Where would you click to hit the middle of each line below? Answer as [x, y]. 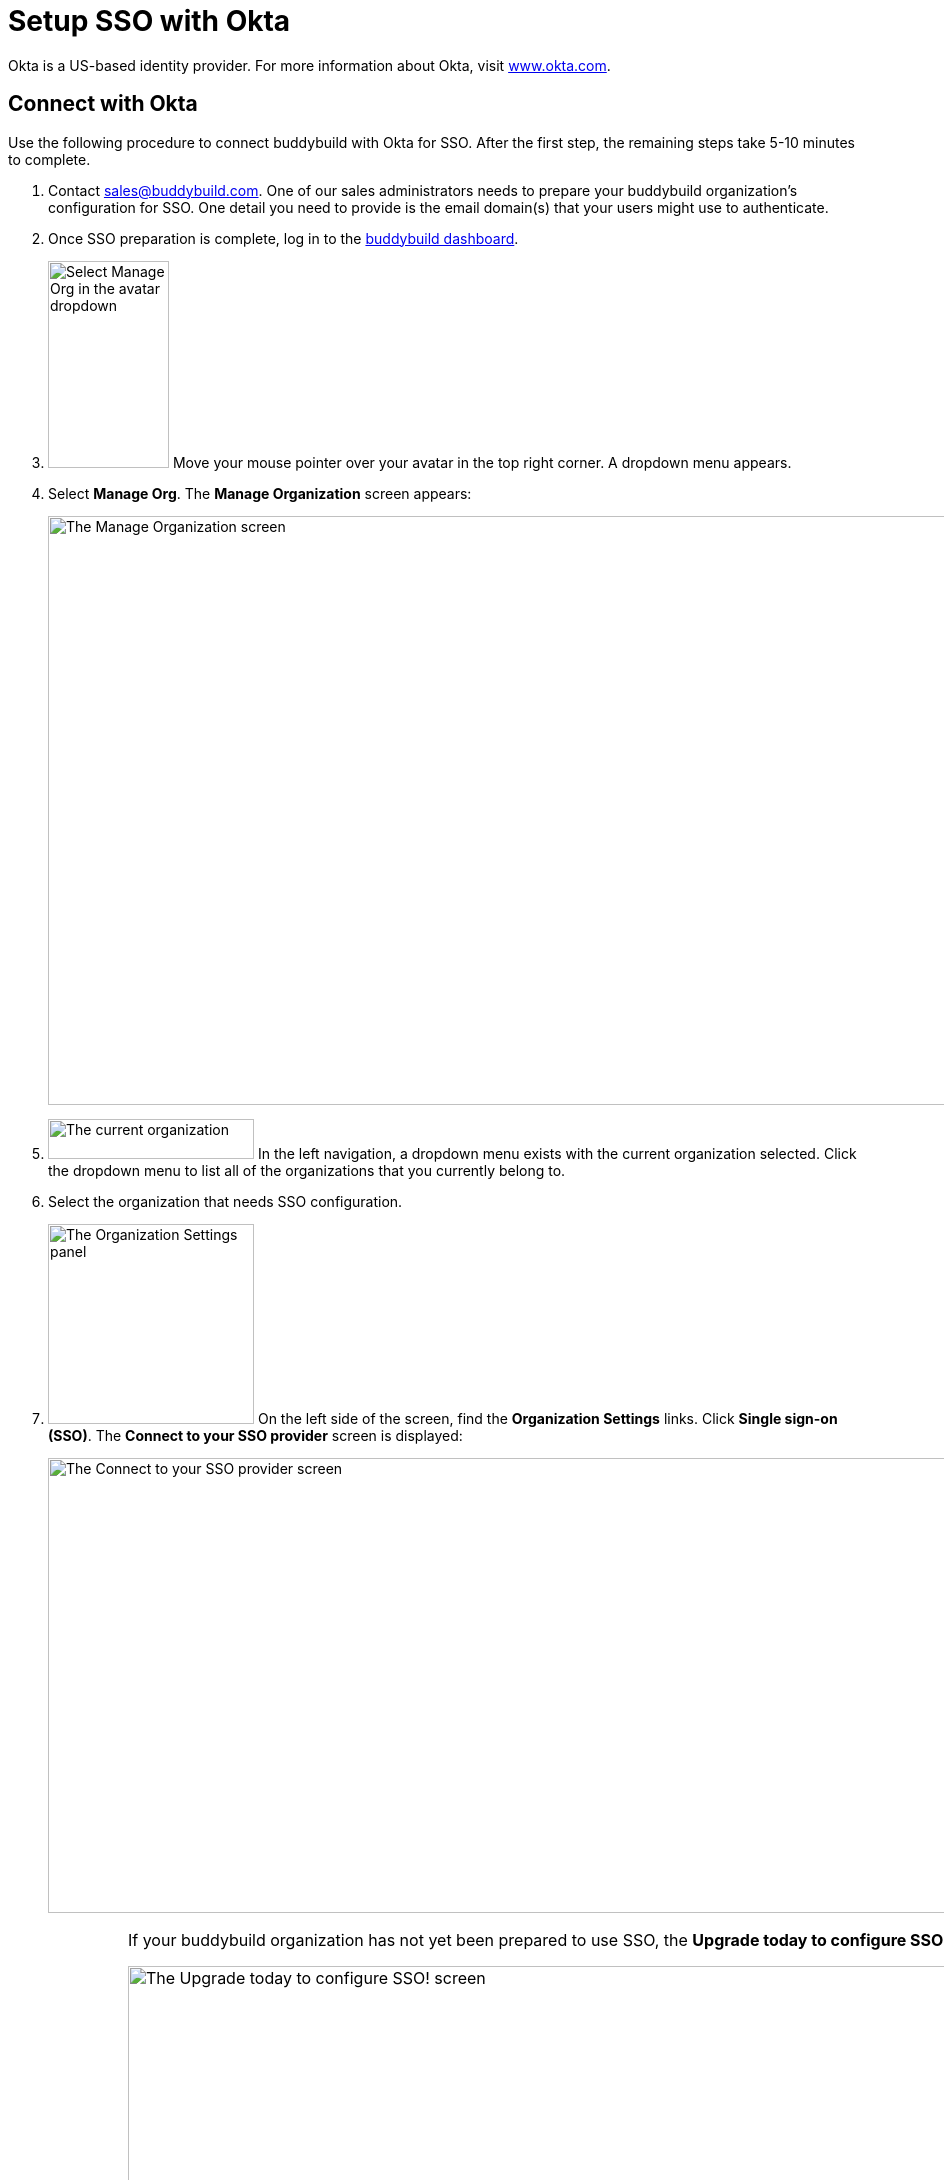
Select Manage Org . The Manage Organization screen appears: [260, 493]
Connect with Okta [103, 104]
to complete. [49, 159]
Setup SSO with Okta [149, 21]
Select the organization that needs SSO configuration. [225, 1201]
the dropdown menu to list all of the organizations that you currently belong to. [307, 1170]
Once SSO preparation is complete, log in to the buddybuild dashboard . [283, 238]
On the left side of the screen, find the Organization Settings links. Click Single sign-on [547, 1418]
